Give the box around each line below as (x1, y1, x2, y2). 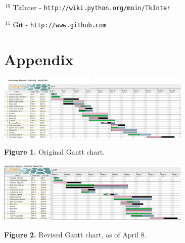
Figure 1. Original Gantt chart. (4, 147, 105, 157)
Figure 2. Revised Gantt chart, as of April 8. (4, 229, 147, 239)
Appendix (4, 48, 74, 69)
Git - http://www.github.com (13, 19, 107, 29)
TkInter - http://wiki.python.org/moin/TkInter (13, 2, 171, 12)
